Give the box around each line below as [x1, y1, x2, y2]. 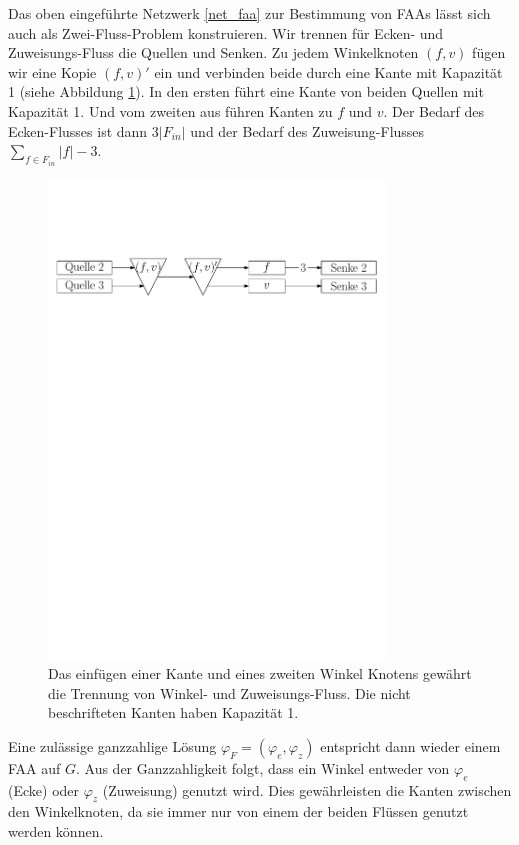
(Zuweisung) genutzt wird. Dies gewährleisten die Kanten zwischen [102, 779, 512, 800]
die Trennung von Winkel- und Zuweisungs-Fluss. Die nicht [48, 682, 411, 703]
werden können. [8, 821, 104, 842]
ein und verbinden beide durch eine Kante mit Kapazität [154, 61, 503, 82]
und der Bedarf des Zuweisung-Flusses [190, 120, 425, 141]
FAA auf [8, 757, 61, 778]
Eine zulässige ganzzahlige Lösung [8, 735, 217, 756]
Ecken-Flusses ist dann [8, 120, 148, 141]
